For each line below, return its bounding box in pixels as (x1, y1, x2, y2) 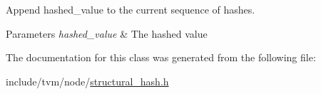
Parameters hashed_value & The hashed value (6, 26, 208, 41)
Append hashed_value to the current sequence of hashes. (6, 2, 255, 16)
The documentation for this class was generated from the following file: (6, 50, 316, 65)
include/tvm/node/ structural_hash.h (6, 73, 169, 88)
